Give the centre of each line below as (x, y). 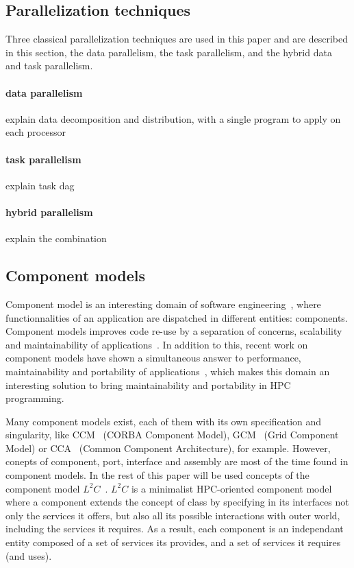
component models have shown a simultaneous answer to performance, (153, 358)
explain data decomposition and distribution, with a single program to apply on (173, 118)
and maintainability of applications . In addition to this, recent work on (157, 344)
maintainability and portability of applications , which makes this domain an (168, 371)
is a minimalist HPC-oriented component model (231, 488)
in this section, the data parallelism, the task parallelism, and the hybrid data (169, 52)
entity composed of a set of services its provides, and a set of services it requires (173, 542)
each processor (36, 132)
